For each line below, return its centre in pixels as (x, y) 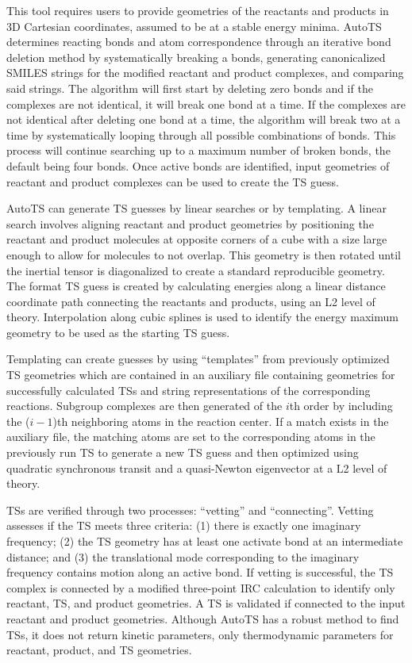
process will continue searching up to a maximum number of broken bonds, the (198, 150)
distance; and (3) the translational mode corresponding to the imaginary (183, 556)
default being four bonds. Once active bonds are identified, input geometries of (198, 165)
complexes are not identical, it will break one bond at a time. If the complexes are (206, 103)
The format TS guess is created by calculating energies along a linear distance (196, 286)
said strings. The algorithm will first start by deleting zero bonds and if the (190, 88)
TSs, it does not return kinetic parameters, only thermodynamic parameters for (200, 634)
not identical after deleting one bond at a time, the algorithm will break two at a (204, 119)
